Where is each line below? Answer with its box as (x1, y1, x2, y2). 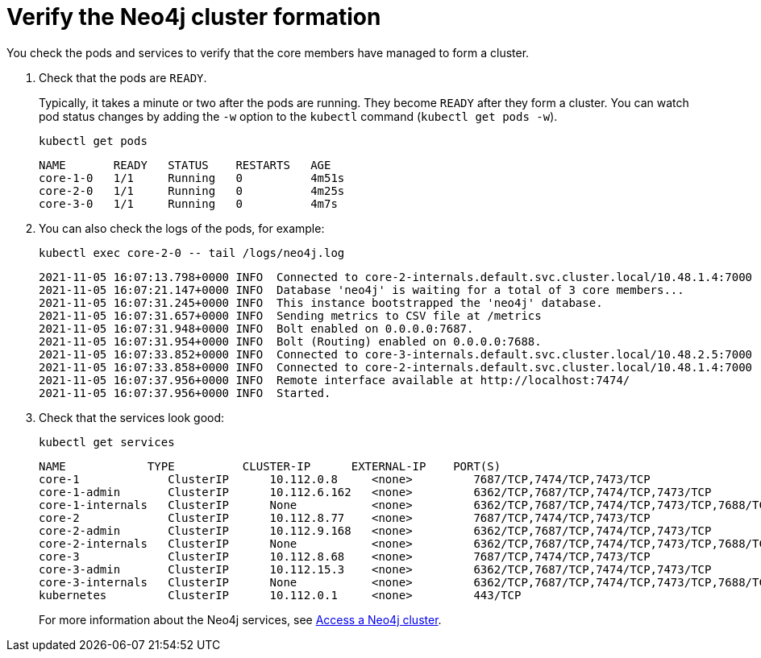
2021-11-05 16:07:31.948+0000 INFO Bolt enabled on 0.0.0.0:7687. (39, 321, 474, 335)
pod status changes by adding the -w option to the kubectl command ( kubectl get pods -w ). (39, 109, 558, 123)
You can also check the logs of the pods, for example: (39, 221, 325, 235)
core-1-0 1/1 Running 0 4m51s (39, 171, 345, 184)
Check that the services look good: (39, 410, 225, 424)
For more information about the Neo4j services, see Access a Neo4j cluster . (39, 612, 442, 627)
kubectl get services (39, 435, 175, 449)
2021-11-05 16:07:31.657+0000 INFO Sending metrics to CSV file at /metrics (39, 308, 542, 322)
